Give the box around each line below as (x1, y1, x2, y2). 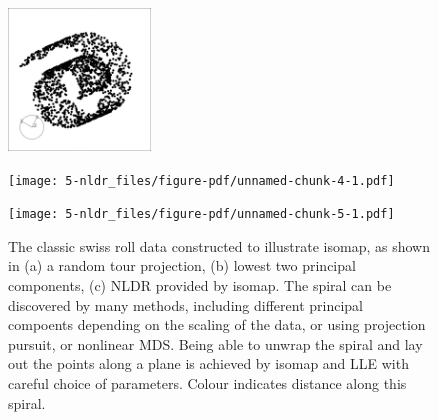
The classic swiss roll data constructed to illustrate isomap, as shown (8, 235, 431, 256)
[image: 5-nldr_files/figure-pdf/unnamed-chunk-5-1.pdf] (8, 207, 395, 222)
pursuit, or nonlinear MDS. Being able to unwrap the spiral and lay (8, 333, 423, 354)
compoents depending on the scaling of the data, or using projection (8, 314, 426, 335)
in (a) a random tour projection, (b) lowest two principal (8, 255, 356, 276)
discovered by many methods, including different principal (8, 294, 363, 315)
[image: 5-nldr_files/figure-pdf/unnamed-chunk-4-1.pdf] (8, 173, 395, 188)
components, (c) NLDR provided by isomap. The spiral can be (8, 275, 392, 296)
